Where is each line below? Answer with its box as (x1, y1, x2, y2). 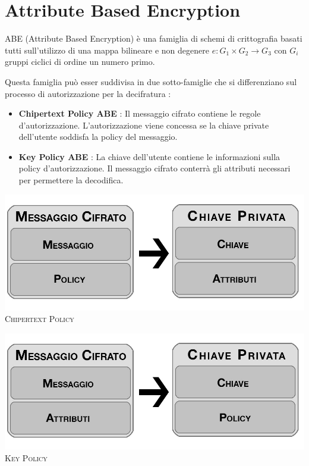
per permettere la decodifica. (18, 174, 124, 186)
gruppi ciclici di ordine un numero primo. (5, 55, 155, 68)
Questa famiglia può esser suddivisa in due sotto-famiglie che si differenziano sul (5, 75, 297, 87)
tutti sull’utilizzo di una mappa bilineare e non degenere (5, 43, 209, 56)
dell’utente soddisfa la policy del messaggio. (18, 130, 178, 143)
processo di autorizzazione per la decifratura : (5, 87, 171, 99)
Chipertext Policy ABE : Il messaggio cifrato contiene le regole (18, 107, 261, 120)
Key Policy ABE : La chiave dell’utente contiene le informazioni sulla (18, 150, 280, 162)
